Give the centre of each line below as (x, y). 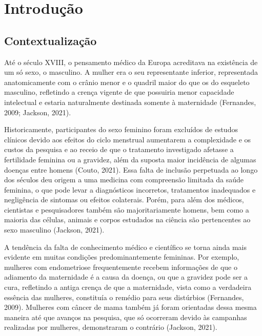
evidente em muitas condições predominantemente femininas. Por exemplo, (122, 257)
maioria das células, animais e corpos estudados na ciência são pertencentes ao (127, 219)
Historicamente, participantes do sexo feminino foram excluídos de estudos (121, 129)
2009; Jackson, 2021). (38, 112)
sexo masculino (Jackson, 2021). (54, 230)
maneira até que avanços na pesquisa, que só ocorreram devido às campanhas (126, 317)
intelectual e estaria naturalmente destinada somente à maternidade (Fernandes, (130, 102)
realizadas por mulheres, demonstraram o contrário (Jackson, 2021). (111, 327)
